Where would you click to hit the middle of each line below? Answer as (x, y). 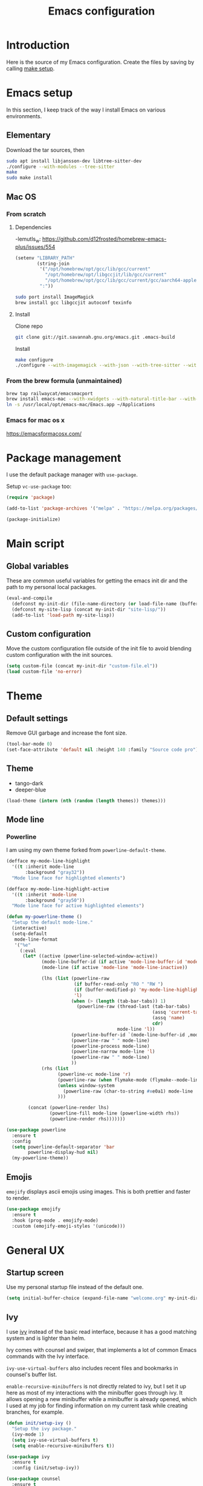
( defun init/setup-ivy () (39, 1423)
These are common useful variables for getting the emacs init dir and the (97, 581)
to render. (18, 1198)
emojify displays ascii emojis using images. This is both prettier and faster (98, 1191)
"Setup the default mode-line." (53, 922)
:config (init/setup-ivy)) (46, 1468)
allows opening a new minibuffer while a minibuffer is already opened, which (101, 1399)
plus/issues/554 (35, 247)
